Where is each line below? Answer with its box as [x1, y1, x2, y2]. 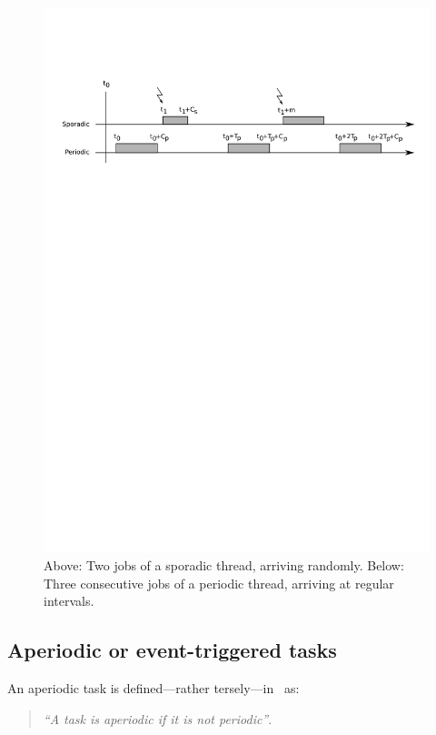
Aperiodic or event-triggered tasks [7, 636, 337, 664]
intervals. [44, 591, 94, 610]
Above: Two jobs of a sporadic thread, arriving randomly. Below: [44, 556, 404, 575]
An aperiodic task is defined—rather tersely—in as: [7, 679, 300, 698]
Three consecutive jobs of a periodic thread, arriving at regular [44, 573, 394, 592]
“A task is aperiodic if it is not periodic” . [43, 709, 272, 728]
